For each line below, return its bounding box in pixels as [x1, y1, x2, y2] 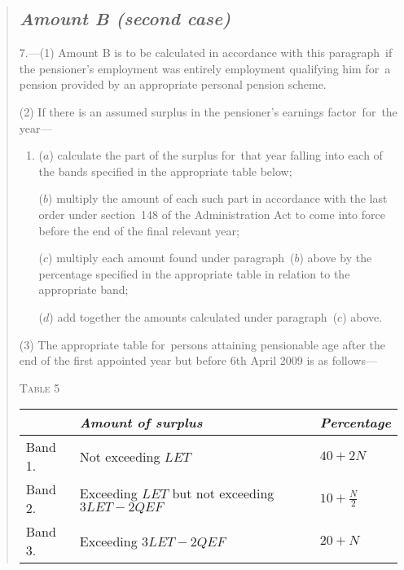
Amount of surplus [79, 413, 203, 432]
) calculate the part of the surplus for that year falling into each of [49, 147, 383, 164]
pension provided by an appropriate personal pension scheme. [19, 76, 327, 93]
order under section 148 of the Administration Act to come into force [38, 205, 385, 222]
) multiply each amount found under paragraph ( [48, 249, 295, 266]
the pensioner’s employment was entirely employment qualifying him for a [19, 59, 391, 77]
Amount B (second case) [19, 6, 231, 31]
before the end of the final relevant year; [38, 221, 239, 239]
